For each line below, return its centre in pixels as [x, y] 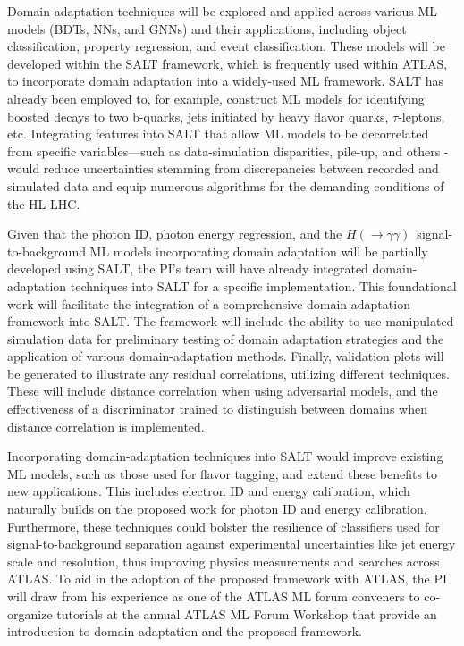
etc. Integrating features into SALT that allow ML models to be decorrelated [218, 134]
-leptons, [422, 116]
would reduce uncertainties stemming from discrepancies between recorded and [223, 168]
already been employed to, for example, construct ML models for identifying [216, 98]
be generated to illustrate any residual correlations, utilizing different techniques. [228, 373]
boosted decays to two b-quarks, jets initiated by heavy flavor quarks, [198, 116]
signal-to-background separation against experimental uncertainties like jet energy [232, 544]
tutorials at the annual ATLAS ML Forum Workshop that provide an [247, 613]
